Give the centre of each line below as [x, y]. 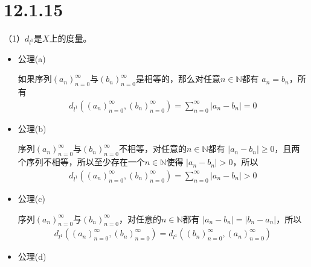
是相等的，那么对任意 [178, 79]
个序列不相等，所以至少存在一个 [81, 162]
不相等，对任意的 [152, 149]
